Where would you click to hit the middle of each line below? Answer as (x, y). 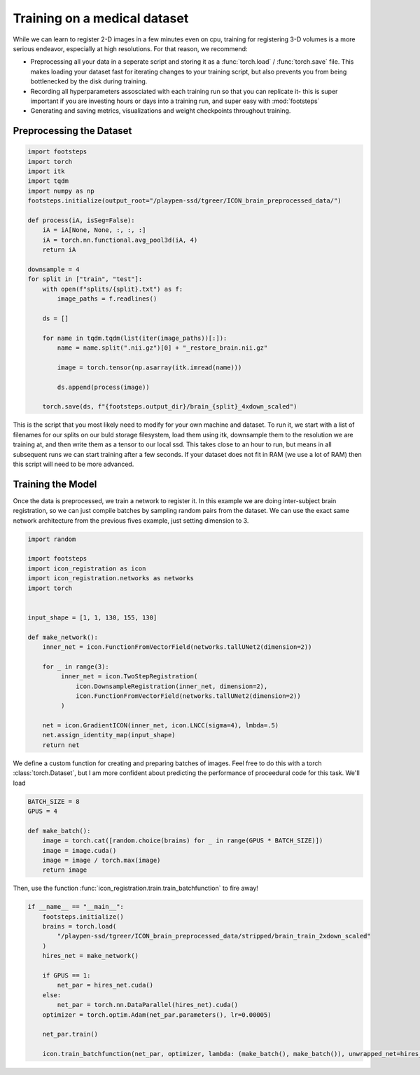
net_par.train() (70, 1034)
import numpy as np (61, 191)
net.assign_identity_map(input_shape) (109, 735)
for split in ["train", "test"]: (85, 279)
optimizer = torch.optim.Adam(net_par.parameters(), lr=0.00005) (157, 1015)
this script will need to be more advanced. (73, 464)
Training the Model (55, 484)
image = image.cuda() (79, 850)
